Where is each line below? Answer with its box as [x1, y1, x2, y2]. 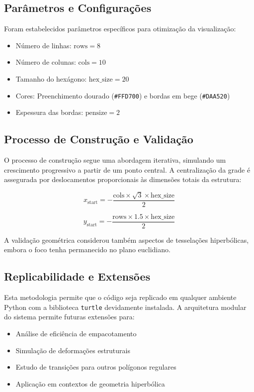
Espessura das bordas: [15, 107, 84, 117]
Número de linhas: [15, 40, 72, 50]
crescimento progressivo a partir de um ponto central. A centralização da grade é [4, 164, 251, 175]
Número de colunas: [15, 57, 76, 67]
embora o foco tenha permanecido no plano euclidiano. [4, 244, 170, 255]
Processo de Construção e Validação [4, 131, 193, 147]
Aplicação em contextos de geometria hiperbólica [15, 378, 165, 389]
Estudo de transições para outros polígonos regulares [15, 362, 176, 372]
